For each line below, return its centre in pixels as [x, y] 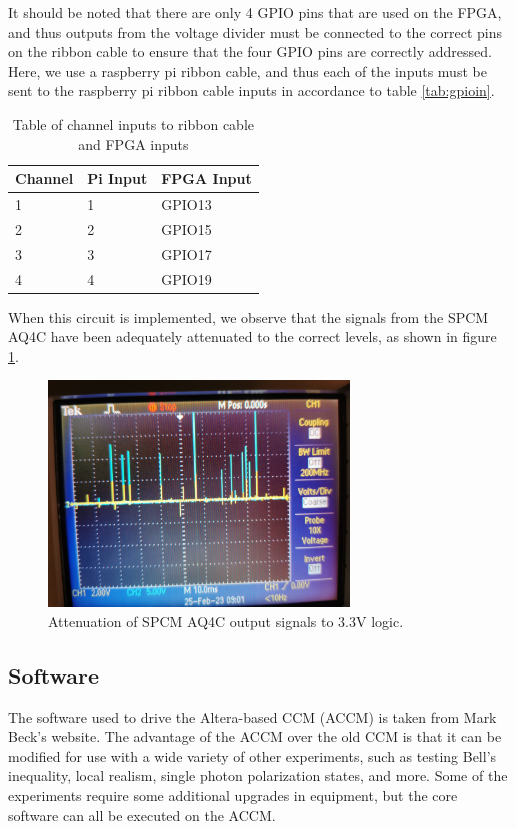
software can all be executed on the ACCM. [142, 814]
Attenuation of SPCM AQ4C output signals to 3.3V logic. [226, 620]
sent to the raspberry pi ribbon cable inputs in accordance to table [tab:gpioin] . [251, 90]
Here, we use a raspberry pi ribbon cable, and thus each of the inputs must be [247, 70]
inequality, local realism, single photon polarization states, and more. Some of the [258, 775]
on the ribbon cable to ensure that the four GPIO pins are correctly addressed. [250, 51]
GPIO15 [186, 228]
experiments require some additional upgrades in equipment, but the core [233, 794]
